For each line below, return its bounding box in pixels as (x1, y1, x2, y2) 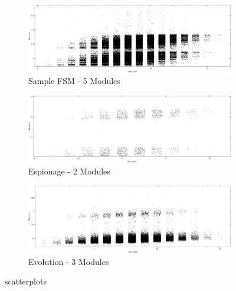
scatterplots (5, 275, 47, 287)
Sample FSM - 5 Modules (28, 75, 120, 87)
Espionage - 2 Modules (28, 164, 110, 177)
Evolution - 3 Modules (28, 255, 109, 267)
